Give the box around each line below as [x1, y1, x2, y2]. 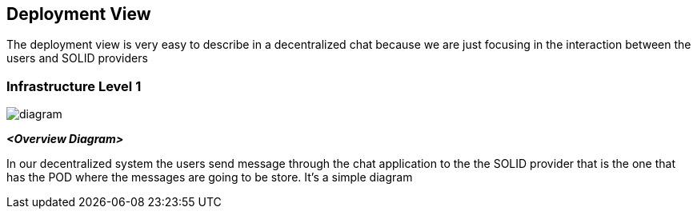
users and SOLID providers [6, 51, 148, 66]
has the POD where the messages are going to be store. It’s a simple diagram [6, 170, 413, 185]
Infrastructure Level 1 [6, 78, 142, 94]
